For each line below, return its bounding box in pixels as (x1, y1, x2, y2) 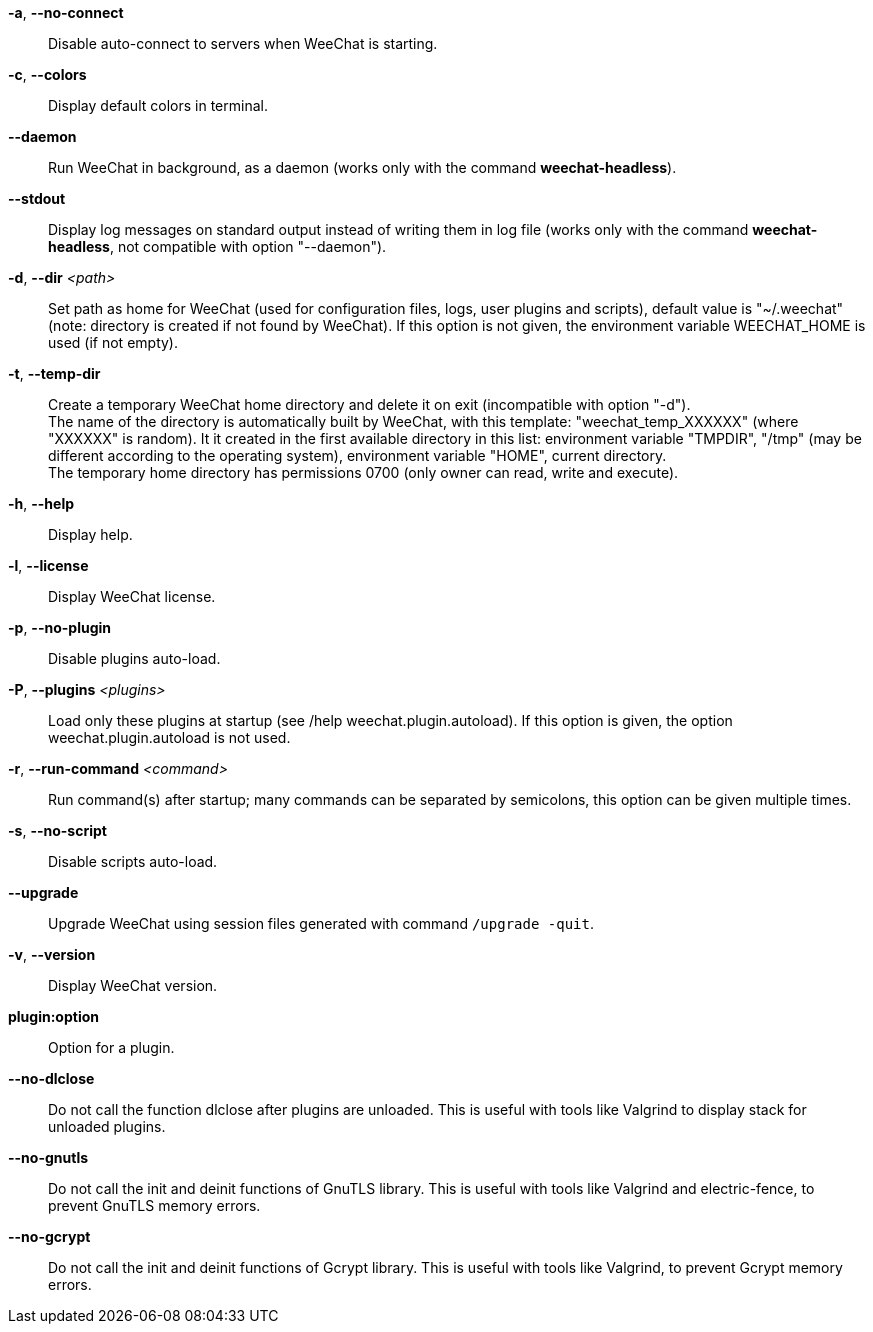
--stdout (8, 190, 66, 207)
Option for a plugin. (48, 1039, 175, 1056)
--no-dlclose (8, 1070, 95, 1087)
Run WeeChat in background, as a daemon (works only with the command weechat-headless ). (48, 159, 677, 176)
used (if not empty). (48, 334, 178, 351)
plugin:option (8, 1008, 99, 1025)
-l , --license (8, 557, 89, 574)
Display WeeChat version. (48, 977, 218, 994)
